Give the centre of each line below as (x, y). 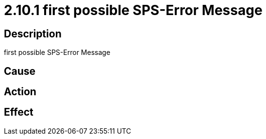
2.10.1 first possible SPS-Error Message (133, 10)
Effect (19, 112)
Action (20, 92)
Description (33, 34)
